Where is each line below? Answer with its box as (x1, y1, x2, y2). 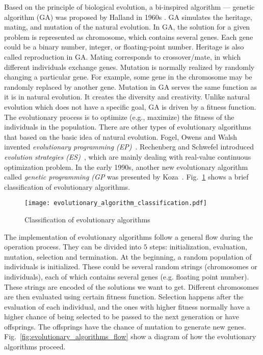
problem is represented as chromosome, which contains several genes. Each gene (4, 31, 253, 42)
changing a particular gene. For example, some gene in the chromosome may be (4, 71, 252, 82)
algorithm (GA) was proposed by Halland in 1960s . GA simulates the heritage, (4, 11, 252, 22)
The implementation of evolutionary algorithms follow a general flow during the (4, 231, 253, 242)
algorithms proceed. (4, 341, 66, 352)
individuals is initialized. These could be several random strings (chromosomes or (4, 261, 257, 272)
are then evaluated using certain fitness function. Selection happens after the (4, 291, 244, 302)
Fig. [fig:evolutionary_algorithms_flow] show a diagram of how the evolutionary (4, 331, 256, 342)
